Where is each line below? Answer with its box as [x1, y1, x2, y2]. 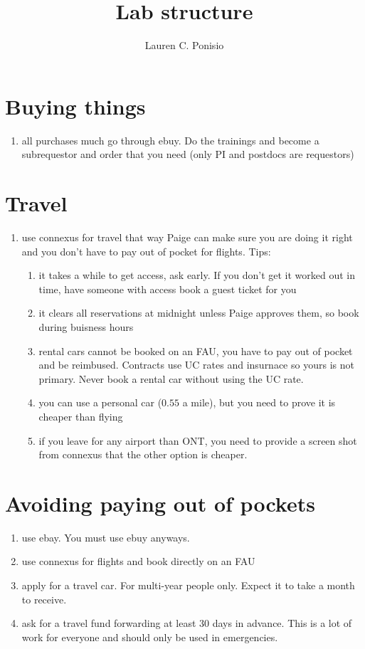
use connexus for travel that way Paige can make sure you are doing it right [21, 229, 353, 244]
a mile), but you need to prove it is [182, 395, 336, 410]
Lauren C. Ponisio [144, 38, 224, 53]
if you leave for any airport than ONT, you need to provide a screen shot [38, 433, 357, 448]
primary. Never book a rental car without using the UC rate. [38, 371, 304, 386]
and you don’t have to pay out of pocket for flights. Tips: [21, 243, 271, 258]
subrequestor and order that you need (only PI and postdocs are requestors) [21, 147, 354, 162]
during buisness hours [38, 319, 134, 334]
